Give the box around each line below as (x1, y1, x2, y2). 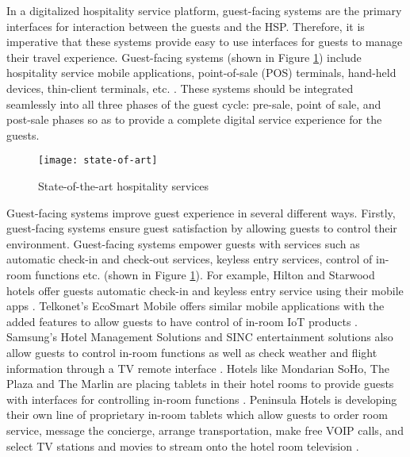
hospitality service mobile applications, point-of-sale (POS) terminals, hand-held (6, 64, 397, 81)
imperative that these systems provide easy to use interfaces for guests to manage (6, 33, 403, 50)
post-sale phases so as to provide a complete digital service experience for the (6, 111, 382, 128)
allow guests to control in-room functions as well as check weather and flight (6, 344, 377, 360)
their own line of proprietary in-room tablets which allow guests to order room (6, 406, 388, 423)
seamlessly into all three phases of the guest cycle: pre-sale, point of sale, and (6, 95, 381, 112)
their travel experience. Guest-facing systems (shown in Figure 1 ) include (6, 48, 362, 65)
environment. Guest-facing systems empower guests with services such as (6, 235, 360, 252)
